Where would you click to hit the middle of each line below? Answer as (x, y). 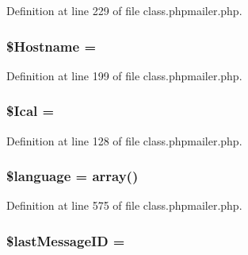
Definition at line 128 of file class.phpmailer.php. (124, 140)
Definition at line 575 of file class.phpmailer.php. (124, 205)
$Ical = (31, 111)
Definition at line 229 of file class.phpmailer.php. (124, 10)
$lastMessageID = (66, 240)
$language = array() (72, 176)
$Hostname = (52, 46)
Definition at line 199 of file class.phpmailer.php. (124, 75)
